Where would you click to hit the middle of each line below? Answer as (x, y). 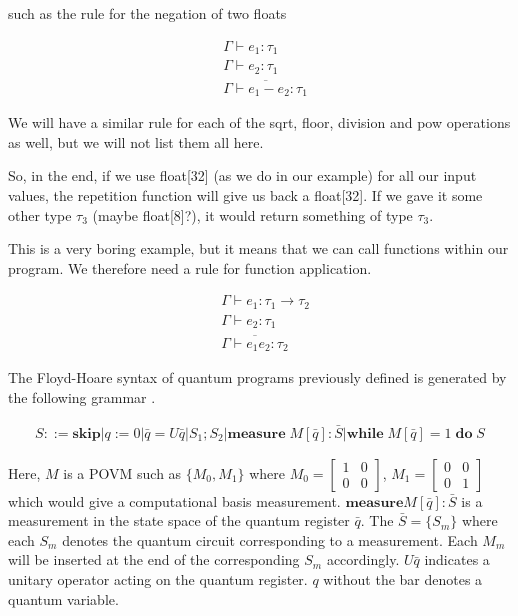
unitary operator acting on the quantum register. (158, 578)
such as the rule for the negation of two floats (147, 13)
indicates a (457, 559)
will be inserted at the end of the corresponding (154, 559)
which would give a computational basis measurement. (174, 500)
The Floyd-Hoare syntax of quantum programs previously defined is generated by (257, 377)
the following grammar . (82, 396)
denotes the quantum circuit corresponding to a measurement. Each (270, 539)
